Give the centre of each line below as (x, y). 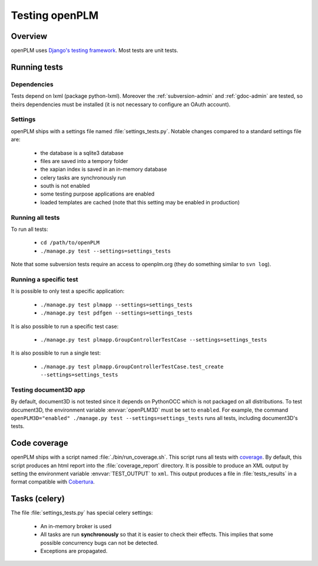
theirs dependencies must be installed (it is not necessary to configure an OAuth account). (121, 104)
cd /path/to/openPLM (70, 243)
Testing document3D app (48, 390)
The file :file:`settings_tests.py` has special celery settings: (82, 513)
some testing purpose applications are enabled (97, 194)
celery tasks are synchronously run (83, 177)
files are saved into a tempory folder (84, 161)
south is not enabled (65, 186)
